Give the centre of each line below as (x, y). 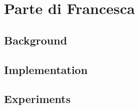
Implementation (46, 69)
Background (36, 40)
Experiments (37, 99)
